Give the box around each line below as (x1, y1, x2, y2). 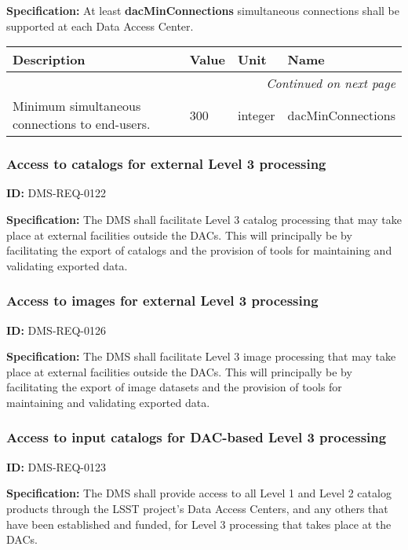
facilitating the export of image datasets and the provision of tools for (6, 379, 342, 395)
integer (237, 105, 275, 124)
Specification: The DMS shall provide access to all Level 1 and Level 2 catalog (6, 485, 392, 501)
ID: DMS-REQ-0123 (6, 458, 106, 475)
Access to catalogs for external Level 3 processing (6, 154, 326, 174)
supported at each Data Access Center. (6, 17, 194, 34)
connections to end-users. (13, 115, 151, 134)
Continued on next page (266, 74, 395, 93)
